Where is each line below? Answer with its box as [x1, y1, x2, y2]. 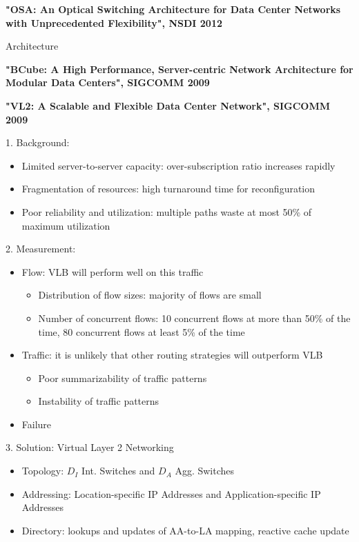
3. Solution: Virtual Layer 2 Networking [6, 440, 174, 454]
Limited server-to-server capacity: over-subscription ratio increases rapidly [21, 158, 336, 172]
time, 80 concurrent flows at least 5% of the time [38, 324, 245, 339]
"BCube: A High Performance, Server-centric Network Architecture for [6, 61, 353, 76]
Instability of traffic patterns [38, 394, 159, 408]
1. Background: [6, 135, 70, 150]
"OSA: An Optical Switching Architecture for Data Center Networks [6, 2, 341, 16]
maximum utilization [21, 218, 110, 232]
